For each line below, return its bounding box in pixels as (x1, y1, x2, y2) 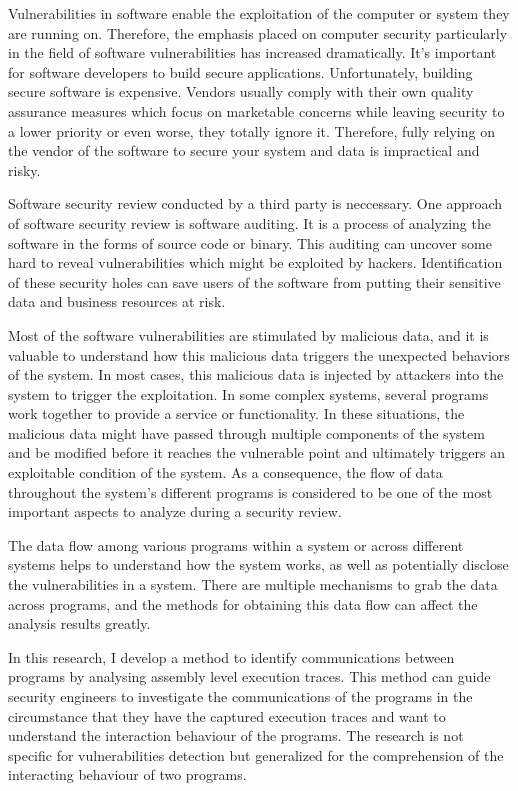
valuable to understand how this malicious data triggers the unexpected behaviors (8, 344, 510, 365)
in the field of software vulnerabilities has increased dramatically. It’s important (8, 42, 497, 63)
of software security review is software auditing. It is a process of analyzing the (8, 212, 491, 233)
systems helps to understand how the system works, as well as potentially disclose (8, 554, 509, 575)
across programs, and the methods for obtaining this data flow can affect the (8, 593, 478, 614)
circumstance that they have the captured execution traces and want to (8, 705, 446, 726)
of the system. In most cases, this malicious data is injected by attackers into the (8, 364, 504, 385)
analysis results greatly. (8, 613, 151, 634)
